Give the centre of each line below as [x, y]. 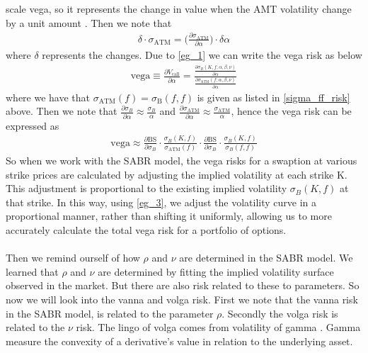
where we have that [48, 97]
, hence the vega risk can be [291, 111]
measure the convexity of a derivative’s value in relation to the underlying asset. [179, 341]
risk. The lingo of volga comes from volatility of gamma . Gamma [218, 327]
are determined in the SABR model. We [266, 258]
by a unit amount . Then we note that [89, 22]
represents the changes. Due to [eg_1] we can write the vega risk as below [202, 55]
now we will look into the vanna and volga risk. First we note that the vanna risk [182, 299]
